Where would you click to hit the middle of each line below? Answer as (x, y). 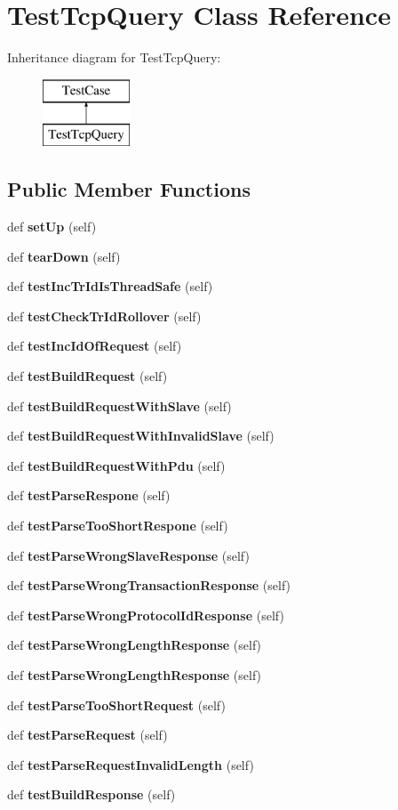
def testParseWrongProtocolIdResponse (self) (146, 615)
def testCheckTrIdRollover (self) (104, 316)
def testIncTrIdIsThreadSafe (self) (110, 286)
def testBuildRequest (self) (88, 376)
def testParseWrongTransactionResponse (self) (149, 585)
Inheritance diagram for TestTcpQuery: (114, 57)
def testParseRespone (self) (89, 495)
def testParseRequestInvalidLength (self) (131, 764)
